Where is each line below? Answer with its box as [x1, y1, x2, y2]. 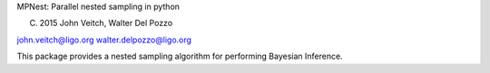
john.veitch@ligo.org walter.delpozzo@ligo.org [16, 34, 192, 45]
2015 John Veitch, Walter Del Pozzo [39, 18, 173, 29]
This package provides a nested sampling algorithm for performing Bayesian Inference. [16, 50, 344, 62]
